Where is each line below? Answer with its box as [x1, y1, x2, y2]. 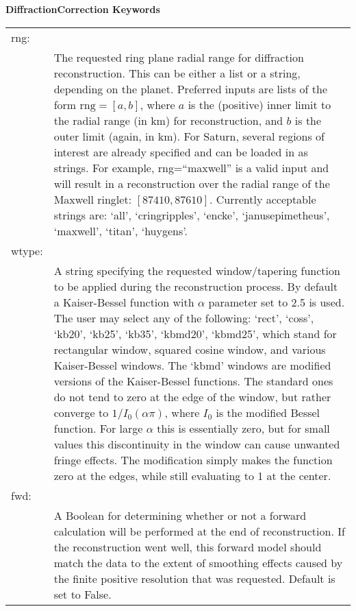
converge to [53, 404, 109, 420]
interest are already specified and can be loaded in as [53, 143, 308, 160]
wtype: [11, 242, 43, 259]
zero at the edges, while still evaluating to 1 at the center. [53, 467, 331, 483]
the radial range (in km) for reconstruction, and [53, 112, 283, 128]
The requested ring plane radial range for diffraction [53, 49, 304, 65]
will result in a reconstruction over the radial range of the [53, 175, 330, 191]
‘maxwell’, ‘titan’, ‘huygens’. [53, 222, 188, 239]
